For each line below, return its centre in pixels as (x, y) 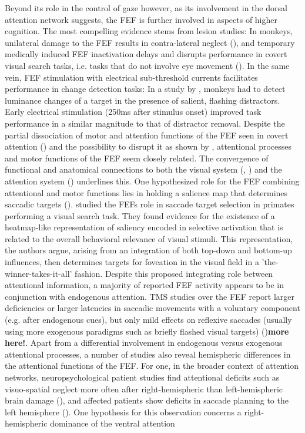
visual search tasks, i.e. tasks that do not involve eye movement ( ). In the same (147, 65)
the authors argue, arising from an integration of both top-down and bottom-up (148, 250)
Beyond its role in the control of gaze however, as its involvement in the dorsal (146, 8)
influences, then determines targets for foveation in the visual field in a (132, 262)
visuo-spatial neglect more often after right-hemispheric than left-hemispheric (144, 389)
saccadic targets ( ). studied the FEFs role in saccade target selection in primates (150, 204)
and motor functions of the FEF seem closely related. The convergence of (137, 158)
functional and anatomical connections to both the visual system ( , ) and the (143, 169)
